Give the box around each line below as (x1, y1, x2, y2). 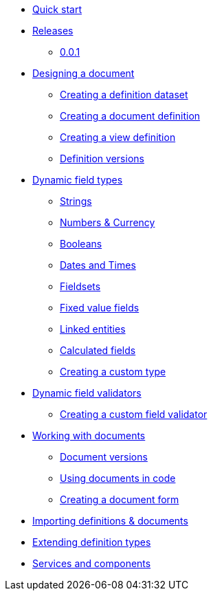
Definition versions (60, 153, 144, 164)
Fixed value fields (60, 302, 139, 313)
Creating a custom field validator (60, 408, 208, 420)
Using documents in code (60, 472, 176, 484)
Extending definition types (32, 536, 151, 548)
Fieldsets (60, 280, 101, 292)
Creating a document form (60, 494, 179, 505)
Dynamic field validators (32, 387, 142, 399)
